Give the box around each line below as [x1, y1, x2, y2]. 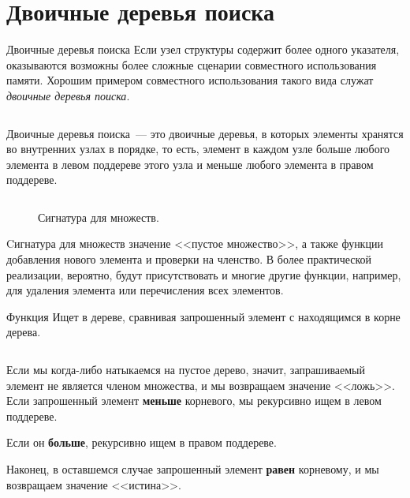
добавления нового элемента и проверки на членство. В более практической [6, 251, 372, 268]
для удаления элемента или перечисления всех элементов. [6, 282, 284, 298]
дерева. [6, 324, 41, 340]
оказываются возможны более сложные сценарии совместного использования [6, 56, 377, 73]
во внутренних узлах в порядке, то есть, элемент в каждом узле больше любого [6, 140, 390, 157]
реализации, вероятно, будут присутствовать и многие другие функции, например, [6, 266, 401, 283]
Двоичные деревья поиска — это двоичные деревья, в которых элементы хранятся [6, 125, 404, 141]
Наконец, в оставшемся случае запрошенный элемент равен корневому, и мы [6, 461, 379, 477]
